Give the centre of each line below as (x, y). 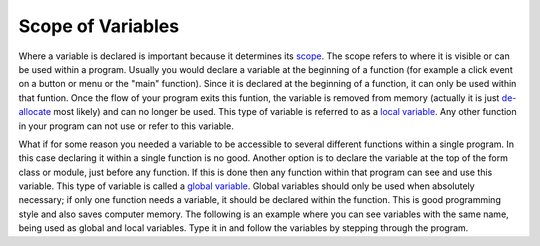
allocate (35, 112)
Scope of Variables (99, 26)
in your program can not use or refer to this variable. (126, 126)
